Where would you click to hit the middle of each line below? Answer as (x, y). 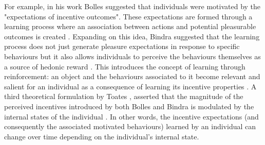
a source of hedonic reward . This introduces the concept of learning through (125, 66)
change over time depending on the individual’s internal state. (102, 136)
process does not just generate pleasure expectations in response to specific (122, 46)
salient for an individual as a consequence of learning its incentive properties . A (130, 86)
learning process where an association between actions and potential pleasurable (130, 26)
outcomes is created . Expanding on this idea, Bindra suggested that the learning (132, 36)
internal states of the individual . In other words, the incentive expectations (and (131, 116)
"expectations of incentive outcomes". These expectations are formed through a (128, 16)
